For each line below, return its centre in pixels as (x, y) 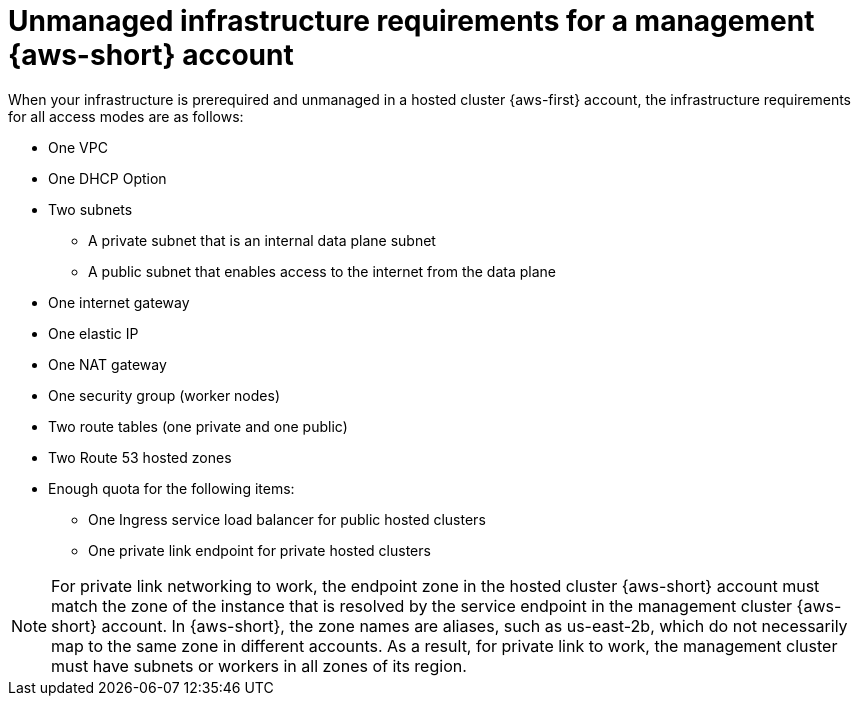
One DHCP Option (107, 178)
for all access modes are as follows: (126, 116)
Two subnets (90, 209)
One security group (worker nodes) (164, 395)
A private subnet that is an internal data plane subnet (262, 240)
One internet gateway (119, 302)
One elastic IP (93, 333)
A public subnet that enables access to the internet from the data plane (322, 271)
